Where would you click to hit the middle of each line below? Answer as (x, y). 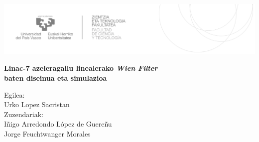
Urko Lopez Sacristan (37, 104)
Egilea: (14, 94)
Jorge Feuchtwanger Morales (47, 134)
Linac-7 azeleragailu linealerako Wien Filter (81, 68)
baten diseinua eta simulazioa (56, 78)
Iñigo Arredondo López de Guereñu (58, 124)
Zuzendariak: (24, 114)
